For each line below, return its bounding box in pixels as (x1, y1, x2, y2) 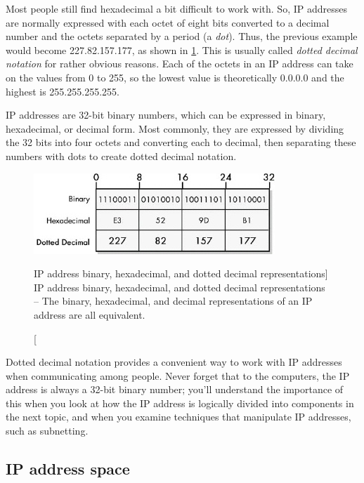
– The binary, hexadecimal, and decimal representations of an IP (34, 293, 313, 308)
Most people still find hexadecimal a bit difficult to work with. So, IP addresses (6, 1, 347, 15)
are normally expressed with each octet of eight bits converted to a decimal (6, 15, 330, 29)
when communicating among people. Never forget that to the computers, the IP (6, 368, 350, 383)
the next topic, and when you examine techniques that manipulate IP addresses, (6, 409, 351, 424)
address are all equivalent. (34, 307, 145, 322)
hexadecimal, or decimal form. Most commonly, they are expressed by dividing (6, 121, 344, 135)
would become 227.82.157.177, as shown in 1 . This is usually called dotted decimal (6, 42, 358, 57)
